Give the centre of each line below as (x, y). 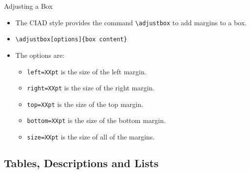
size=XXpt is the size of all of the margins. (91, 137)
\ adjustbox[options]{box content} (71, 40)
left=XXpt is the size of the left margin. (87, 71)
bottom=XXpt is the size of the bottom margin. (96, 120)
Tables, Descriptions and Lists (81, 163)
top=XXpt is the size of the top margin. (85, 104)
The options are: (40, 55)
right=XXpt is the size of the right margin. (91, 88)
